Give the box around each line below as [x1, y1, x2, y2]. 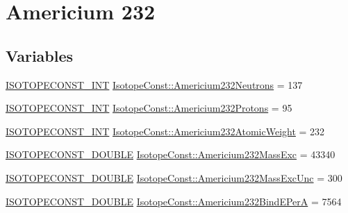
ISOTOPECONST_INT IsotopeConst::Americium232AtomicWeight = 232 [6, 123, 325, 138]
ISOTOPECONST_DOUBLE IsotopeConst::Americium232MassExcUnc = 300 [6, 170, 342, 185]
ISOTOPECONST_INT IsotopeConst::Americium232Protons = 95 [6, 101, 292, 115]
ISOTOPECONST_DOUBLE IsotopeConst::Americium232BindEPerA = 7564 [6, 194, 342, 208]
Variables [6, 44, 74, 66]
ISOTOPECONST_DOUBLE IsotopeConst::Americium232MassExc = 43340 [6, 147, 335, 162]
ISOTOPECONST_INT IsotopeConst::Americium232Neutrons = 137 [6, 77, 303, 92]
